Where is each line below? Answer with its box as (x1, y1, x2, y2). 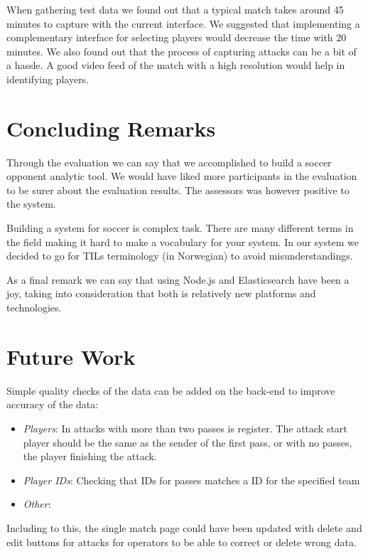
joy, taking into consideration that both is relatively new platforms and (6, 286, 316, 301)
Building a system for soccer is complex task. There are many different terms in (6, 220, 354, 235)
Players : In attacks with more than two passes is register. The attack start (23, 420, 347, 435)
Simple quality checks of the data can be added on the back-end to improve (6, 383, 335, 398)
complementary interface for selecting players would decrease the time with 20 (6, 30, 347, 45)
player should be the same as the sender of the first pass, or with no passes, (23, 435, 352, 449)
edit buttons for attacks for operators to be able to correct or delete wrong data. (6, 534, 357, 549)
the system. (6, 196, 56, 211)
